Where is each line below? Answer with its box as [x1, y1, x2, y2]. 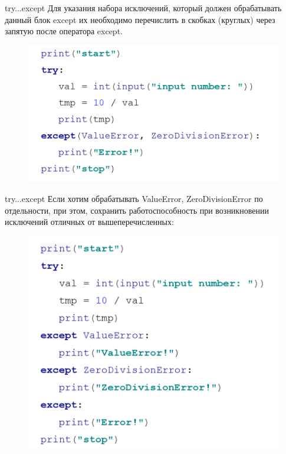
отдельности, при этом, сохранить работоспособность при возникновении [5, 204, 269, 216]
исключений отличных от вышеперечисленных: [5, 215, 174, 228]
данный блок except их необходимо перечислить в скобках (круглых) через [5, 13, 275, 25]
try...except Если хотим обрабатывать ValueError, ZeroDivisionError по [5, 192, 263, 204]
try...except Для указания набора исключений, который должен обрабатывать [5, 2, 282, 14]
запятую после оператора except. [5, 25, 123, 37]
